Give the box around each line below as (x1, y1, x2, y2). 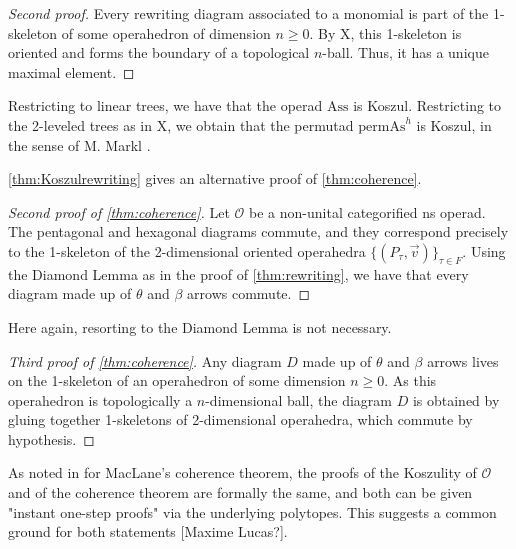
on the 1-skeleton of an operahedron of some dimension (8, 370, 346, 391)
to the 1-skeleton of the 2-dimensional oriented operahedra (8, 240, 366, 261)
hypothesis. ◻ (8, 428, 95, 449)
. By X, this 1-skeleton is (309, 22, 462, 43)
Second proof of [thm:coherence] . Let (8, 201, 230, 222)
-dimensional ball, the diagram (205, 389, 393, 410)
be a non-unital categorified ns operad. (249, 201, 486, 222)
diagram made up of (8, 283, 132, 304)
